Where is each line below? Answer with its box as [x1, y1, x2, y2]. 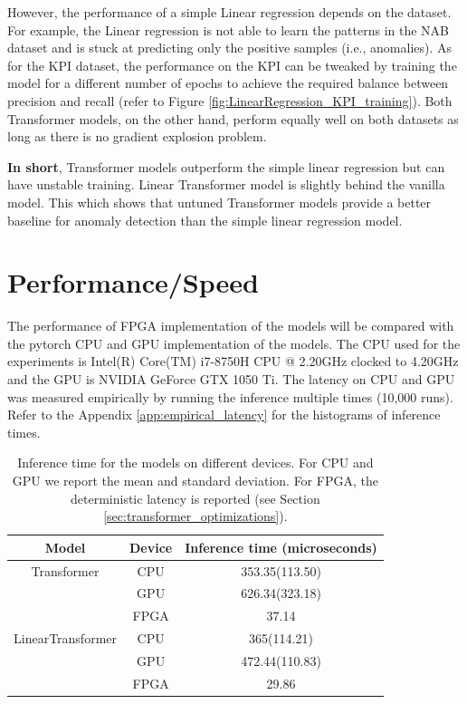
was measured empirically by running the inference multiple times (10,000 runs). [7, 387, 453, 406]
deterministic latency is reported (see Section [71, 488, 320, 507]
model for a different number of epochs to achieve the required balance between [7, 73, 449, 92]
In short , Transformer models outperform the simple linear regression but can [7, 157, 445, 176]
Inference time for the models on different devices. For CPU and [17, 453, 374, 472]
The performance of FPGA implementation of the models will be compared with [7, 316, 454, 335]
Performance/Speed [7, 264, 259, 301]
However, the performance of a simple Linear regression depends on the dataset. [7, 3, 452, 21]
